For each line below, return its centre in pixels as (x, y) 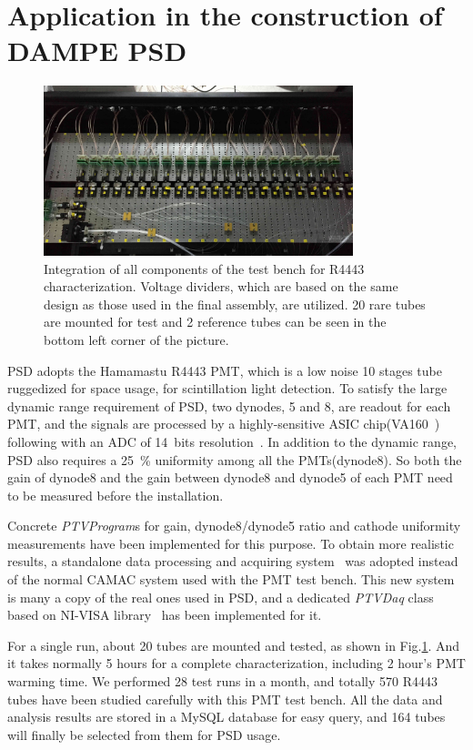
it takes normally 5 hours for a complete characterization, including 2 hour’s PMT (236, 663)
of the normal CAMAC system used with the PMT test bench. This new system (231, 579)
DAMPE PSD (97, 51)
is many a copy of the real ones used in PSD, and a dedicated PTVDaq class (221, 597)
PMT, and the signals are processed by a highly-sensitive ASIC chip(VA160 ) (224, 424)
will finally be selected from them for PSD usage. (144, 734)
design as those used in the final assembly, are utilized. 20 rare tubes (235, 304)
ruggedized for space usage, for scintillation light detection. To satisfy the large (227, 388)
